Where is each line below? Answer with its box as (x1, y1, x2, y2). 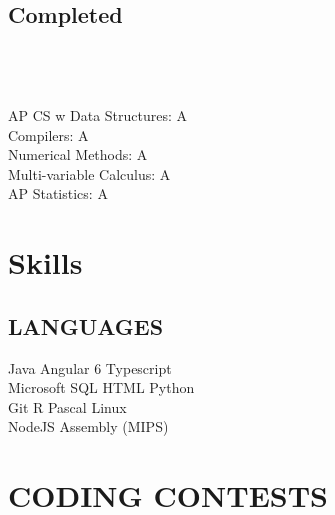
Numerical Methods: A (8, 144, 148, 165)
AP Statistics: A (8, 183, 108, 204)
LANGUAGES (8, 310, 164, 341)
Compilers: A (8, 124, 89, 145)
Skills (8, 242, 83, 283)
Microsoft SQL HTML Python (8, 377, 195, 398)
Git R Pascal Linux (8, 396, 127, 417)
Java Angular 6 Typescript (8, 357, 172, 378)
